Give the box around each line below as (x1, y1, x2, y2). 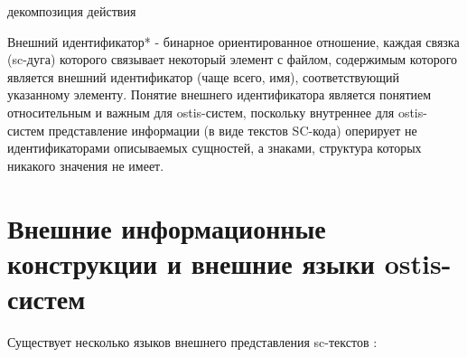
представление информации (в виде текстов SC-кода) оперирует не (48, 120, 417, 139)
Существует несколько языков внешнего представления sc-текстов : (7, 332, 378, 351)
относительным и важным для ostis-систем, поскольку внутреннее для (7, 102, 395, 121)
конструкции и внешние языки (7, 244, 376, 281)
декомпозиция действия (7, 2, 136, 20)
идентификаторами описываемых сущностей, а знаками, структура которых (7, 138, 422, 157)
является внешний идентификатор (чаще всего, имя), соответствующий (7, 67, 399, 86)
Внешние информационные (7, 209, 326, 246)
